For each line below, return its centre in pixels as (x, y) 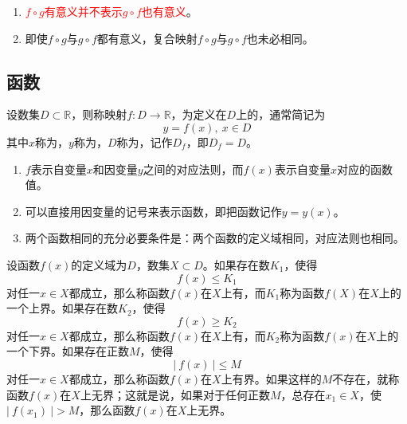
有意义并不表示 (83, 11)
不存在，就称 (366, 378)
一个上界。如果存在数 (62, 308)
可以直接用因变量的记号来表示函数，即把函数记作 (153, 211)
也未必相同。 (280, 38)
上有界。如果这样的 (271, 378)
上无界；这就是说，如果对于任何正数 (175, 394)
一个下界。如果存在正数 (68, 351)
